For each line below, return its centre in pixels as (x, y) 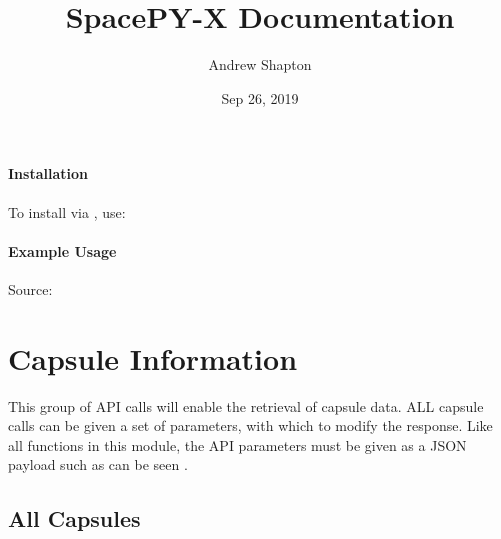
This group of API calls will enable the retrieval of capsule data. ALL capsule (246, 405)
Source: (30, 288)
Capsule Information (153, 357)
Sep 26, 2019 (260, 97)
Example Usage (62, 250)
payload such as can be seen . (98, 464)
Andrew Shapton (260, 64)
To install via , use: (67, 211)
